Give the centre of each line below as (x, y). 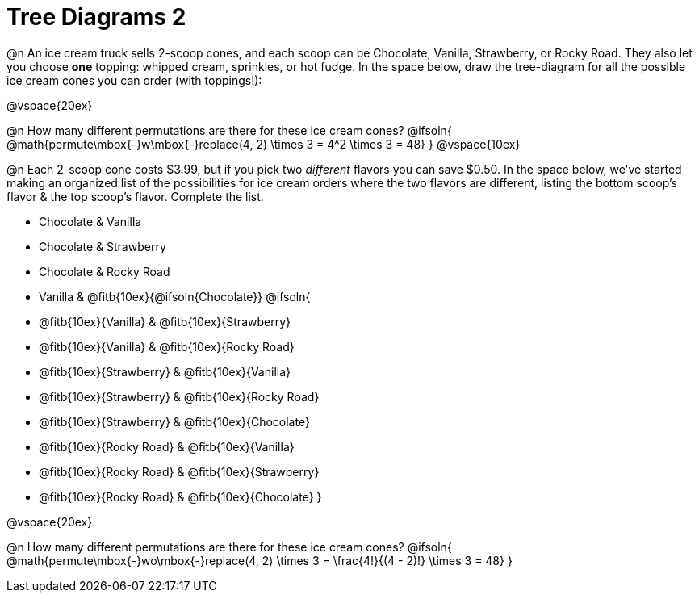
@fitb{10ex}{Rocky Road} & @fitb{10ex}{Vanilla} (167, 446)
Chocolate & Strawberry (103, 246)
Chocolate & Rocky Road (105, 271)
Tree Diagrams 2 (96, 17)
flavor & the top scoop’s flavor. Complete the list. (135, 196)
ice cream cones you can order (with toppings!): (134, 80)
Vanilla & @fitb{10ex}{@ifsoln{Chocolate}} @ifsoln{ (175, 296)
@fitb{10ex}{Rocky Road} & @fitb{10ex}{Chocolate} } (180, 496)
